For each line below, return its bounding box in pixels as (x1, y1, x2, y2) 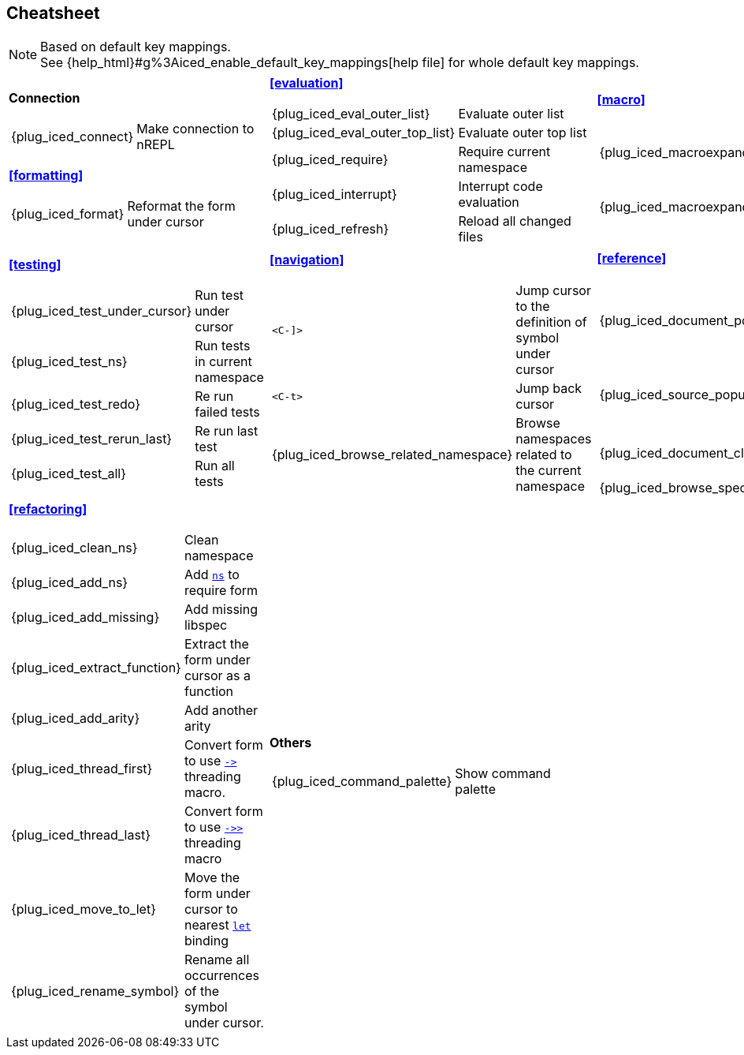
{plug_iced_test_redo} (11, 396, 141, 413)
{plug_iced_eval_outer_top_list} (271, 125, 456, 141)
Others (269, 735, 312, 751)
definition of (515, 314, 587, 331)
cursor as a (184, 668, 251, 684)
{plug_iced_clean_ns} (11, 540, 138, 556)
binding (184, 933, 229, 949)
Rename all (184, 952, 250, 968)
